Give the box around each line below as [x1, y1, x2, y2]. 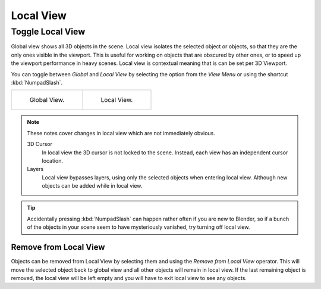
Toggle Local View [11, 26, 86, 37]
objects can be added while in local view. [42, 182, 143, 189]
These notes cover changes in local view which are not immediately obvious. [27, 129, 215, 136]
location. [42, 157, 64, 164]
